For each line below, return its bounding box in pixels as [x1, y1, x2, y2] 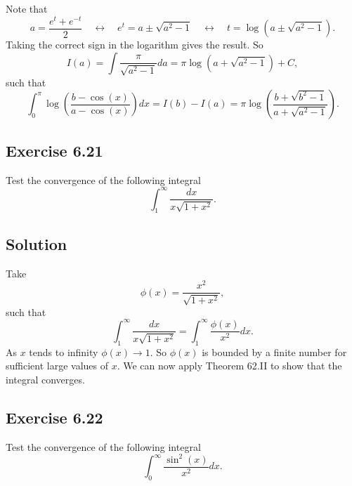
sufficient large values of [6, 358, 109, 373]
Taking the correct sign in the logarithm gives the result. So [6, 37, 263, 52]
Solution [6, 232, 67, 254]
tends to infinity [29, 344, 98, 359]
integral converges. [6, 372, 85, 386]
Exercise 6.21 [6, 139, 103, 161]
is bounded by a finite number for [202, 344, 347, 359]
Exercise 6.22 [6, 406, 103, 428]
